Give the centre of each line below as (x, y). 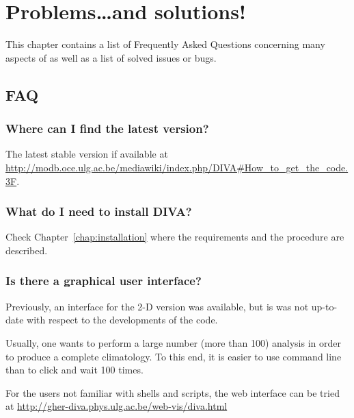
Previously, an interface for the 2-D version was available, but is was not (157, 306)
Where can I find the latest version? (107, 128)
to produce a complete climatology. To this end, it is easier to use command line (174, 356)
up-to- (324, 306)
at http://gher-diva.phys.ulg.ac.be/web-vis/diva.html (117, 406)
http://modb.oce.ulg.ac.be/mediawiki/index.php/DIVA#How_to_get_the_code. (177, 167)
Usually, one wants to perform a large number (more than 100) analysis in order (173, 342)
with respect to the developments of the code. (122, 320)
